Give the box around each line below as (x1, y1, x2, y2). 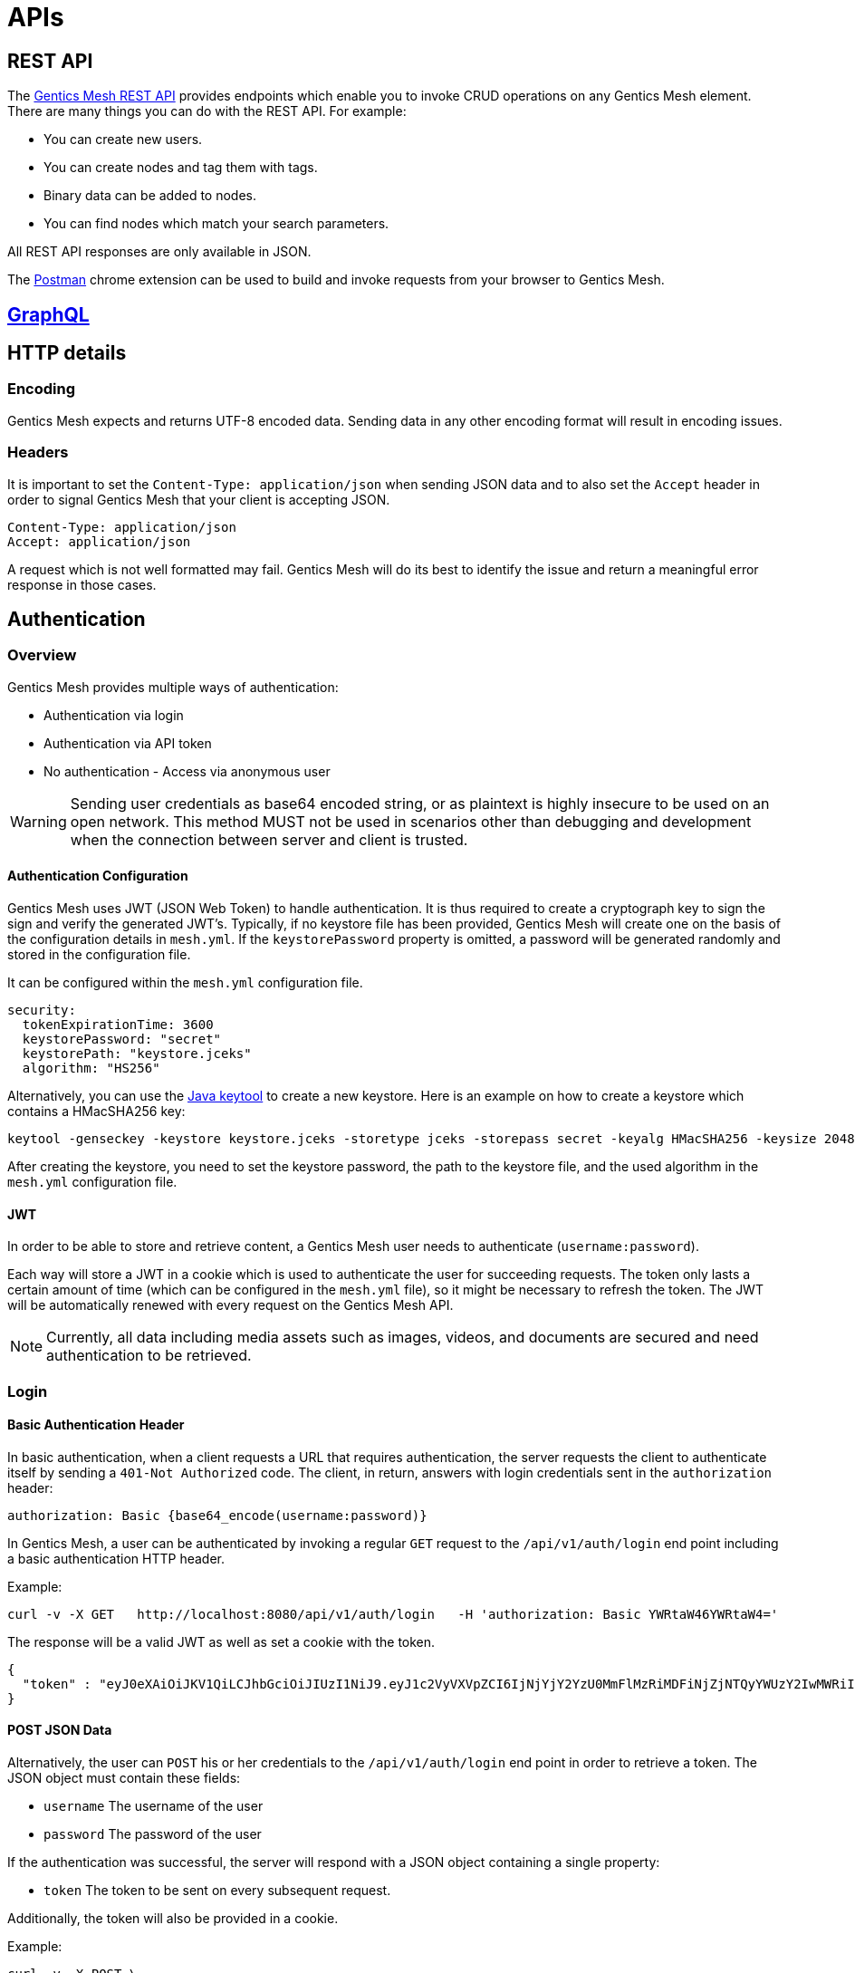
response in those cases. (7, 576, 157, 592)
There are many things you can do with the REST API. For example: (7, 103, 407, 120)
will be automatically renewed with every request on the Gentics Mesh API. (7, 1297, 454, 1314)
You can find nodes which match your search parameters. (43, 216, 389, 232)
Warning (10, 812, 67, 831)
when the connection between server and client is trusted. (70, 830, 468, 849)
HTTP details (7, 342, 127, 365)
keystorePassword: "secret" (22, 1032, 222, 1046)
